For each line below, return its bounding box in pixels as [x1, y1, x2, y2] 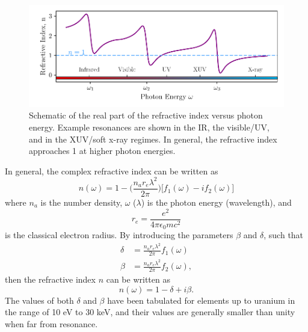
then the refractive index [5, 273, 96, 286]
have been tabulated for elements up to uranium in [107, 294, 295, 306]
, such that [263, 229, 304, 241]
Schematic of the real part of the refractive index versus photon [29, 109, 263, 121]
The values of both [5, 294, 74, 306]
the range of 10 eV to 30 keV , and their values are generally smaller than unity [5, 306, 295, 318]
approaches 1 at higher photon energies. [29, 144, 176, 157]
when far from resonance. [5, 317, 98, 330]
